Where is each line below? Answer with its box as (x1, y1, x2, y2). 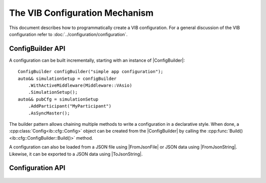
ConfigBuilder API (9, 44, 66, 53)
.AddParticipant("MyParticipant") (28, 104, 112, 109)
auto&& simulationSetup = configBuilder (18, 75, 117, 81)
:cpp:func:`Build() (207, 128, 243, 134)
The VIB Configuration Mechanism (9, 7, 154, 18)
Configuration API (9, 164, 66, 172)
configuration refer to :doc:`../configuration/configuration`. (9, 31, 128, 37)
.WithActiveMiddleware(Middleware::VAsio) (28, 83, 133, 88)
